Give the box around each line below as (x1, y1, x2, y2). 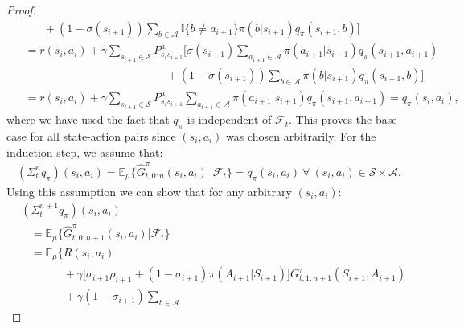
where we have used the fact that (6, 111, 170, 128)
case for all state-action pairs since (6, 127, 176, 144)
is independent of (187, 111, 272, 128)
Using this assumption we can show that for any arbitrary (6, 182, 292, 199)
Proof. (6, 2, 36, 18)
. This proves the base (289, 111, 397, 128)
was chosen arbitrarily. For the (226, 127, 376, 144)
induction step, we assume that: (6, 143, 163, 160)
